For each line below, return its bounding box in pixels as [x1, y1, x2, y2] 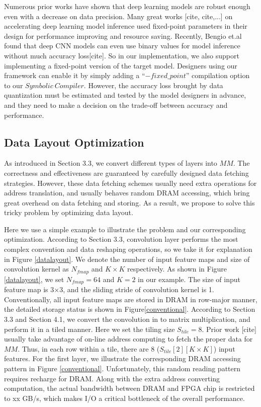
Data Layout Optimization [4, 134, 144, 150]
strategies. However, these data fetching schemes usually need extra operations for [4, 177, 257, 188]
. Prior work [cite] [202, 323, 256, 334]
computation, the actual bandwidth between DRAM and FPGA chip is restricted [4, 383, 255, 393]
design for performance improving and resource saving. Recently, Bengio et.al [4, 30, 242, 41]
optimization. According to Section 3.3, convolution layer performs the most [4, 234, 238, 244]
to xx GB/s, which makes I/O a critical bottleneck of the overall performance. [4, 392, 245, 403]
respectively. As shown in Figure [127, 263, 227, 274]
